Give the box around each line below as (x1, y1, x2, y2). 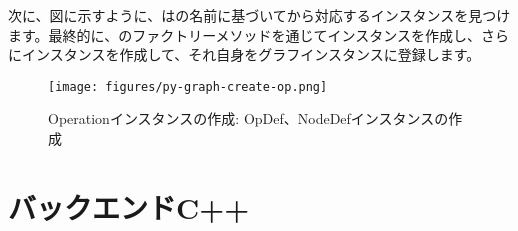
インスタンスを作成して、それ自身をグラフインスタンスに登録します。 (21, 44, 481, 65)
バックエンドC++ (8, 186, 250, 227)
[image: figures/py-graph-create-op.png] (48, 79, 328, 94)
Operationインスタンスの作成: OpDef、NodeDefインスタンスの (48, 108, 449, 129)
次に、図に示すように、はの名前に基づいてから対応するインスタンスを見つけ (8, 5, 511, 25)
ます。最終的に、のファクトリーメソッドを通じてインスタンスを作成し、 (8, 24, 482, 45)
